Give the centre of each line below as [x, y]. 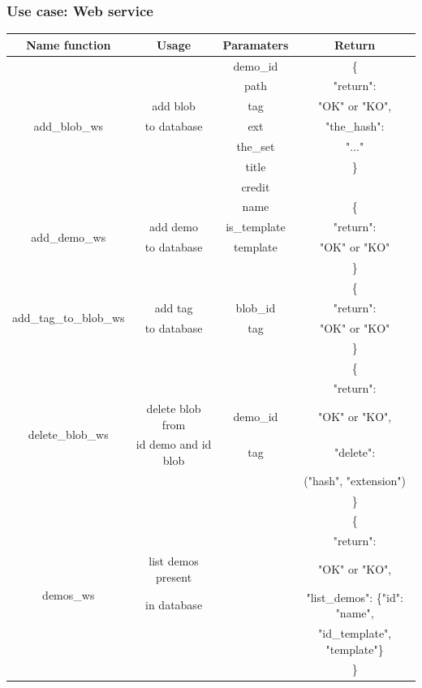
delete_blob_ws [68, 434]
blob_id [256, 307]
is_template [256, 227]
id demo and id [174, 444]
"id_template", [355, 633]
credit [256, 186]
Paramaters [256, 44]
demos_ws [69, 594]
